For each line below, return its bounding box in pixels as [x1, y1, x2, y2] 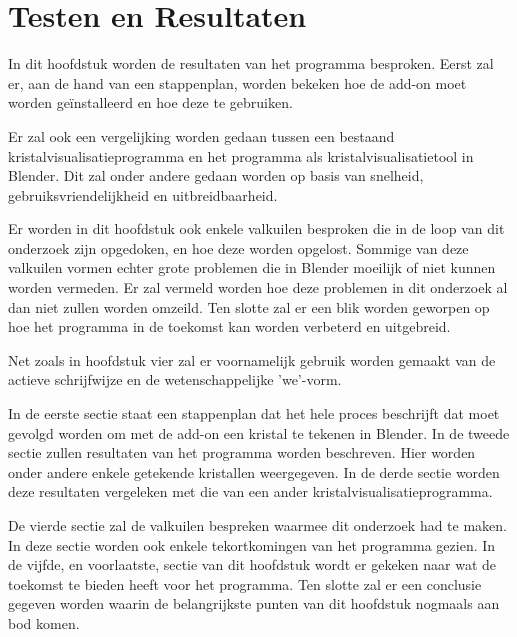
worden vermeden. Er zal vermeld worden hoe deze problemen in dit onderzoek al [8, 277, 508, 298]
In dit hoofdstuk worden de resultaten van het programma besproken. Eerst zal [8, 53, 494, 74]
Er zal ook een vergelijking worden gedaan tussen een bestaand [8, 125, 395, 146]
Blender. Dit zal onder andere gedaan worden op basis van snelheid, [8, 165, 424, 186]
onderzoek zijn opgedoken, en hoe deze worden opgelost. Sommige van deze [8, 237, 469, 258]
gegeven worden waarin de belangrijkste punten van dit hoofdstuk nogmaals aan [8, 593, 500, 614]
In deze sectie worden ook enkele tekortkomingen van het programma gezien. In [8, 534, 496, 555]
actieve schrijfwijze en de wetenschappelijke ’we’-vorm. [8, 369, 342, 390]
